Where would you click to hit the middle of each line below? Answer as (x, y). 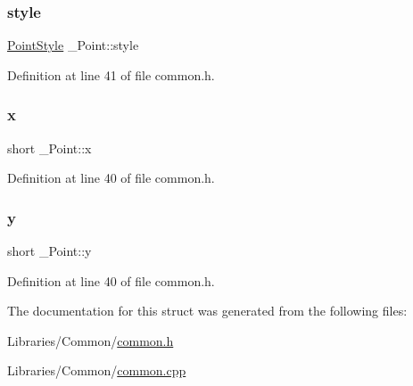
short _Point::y (50, 251)
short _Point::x (50, 148)
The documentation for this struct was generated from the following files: (207, 311)
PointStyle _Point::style (73, 45)
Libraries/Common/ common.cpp (97, 370)
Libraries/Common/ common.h (91, 340)
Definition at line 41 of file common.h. (111, 74)
